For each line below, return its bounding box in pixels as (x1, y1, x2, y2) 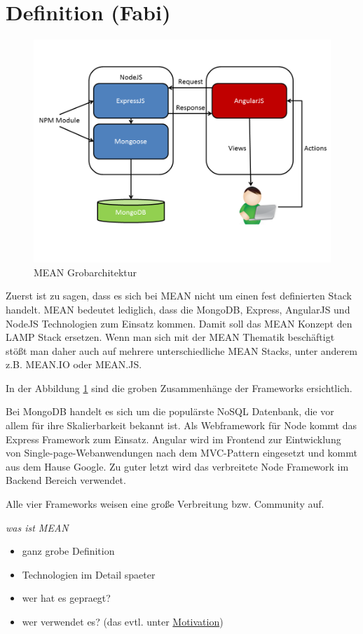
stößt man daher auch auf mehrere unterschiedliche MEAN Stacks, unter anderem (6, 343, 357, 358)
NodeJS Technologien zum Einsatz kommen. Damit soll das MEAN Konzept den (6, 316, 352, 330)
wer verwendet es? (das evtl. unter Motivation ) (22, 614, 224, 628)
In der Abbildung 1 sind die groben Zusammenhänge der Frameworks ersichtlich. (6, 380, 352, 395)
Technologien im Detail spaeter (22, 567, 156, 581)
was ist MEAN (6, 520, 69, 534)
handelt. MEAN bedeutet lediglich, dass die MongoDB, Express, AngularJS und (6, 302, 350, 316)
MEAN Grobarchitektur (34, 264, 137, 279)
